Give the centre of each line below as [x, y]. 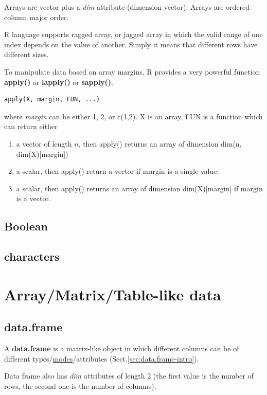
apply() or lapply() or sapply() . [59, 82]
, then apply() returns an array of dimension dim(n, [160, 143]
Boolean [26, 226]
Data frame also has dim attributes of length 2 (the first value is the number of [129, 376]
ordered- [239, 7]
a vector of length [44, 143]
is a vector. [33, 198]
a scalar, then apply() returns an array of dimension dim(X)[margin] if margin [139, 188]
